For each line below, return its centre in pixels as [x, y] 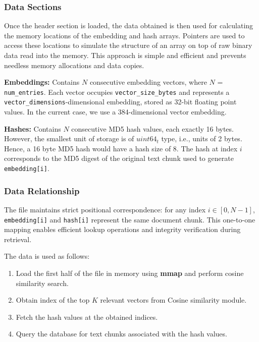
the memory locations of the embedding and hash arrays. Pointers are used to [124, 35]
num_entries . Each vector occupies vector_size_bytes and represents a [117, 92]
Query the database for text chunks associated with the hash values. [121, 334]
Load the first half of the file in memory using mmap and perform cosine [130, 273]
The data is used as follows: [47, 256]
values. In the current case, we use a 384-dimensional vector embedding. [115, 112]
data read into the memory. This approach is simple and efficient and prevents [125, 55]
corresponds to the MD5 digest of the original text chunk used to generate [119, 158]
